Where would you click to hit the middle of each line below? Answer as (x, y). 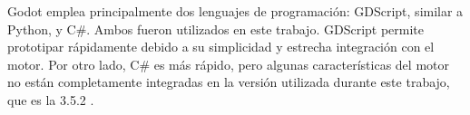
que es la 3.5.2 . (51, 99)
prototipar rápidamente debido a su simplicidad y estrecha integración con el (221, 47)
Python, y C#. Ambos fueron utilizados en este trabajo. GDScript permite (216, 29)
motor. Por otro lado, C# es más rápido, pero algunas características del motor (228, 64)
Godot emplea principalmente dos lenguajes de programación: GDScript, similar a (235, 11)
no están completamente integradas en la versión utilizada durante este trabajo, (229, 82)
